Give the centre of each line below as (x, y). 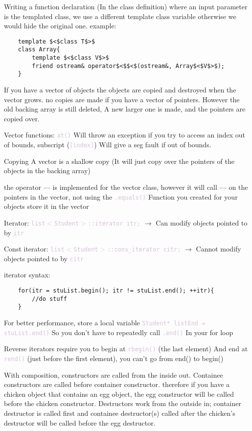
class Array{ (39, 50)
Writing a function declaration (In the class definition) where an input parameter (126, 6)
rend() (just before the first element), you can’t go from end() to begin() (114, 358)
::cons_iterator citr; (144, 250)
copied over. (22, 118)
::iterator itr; (114, 223)
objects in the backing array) (47, 170)
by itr (14, 232)
